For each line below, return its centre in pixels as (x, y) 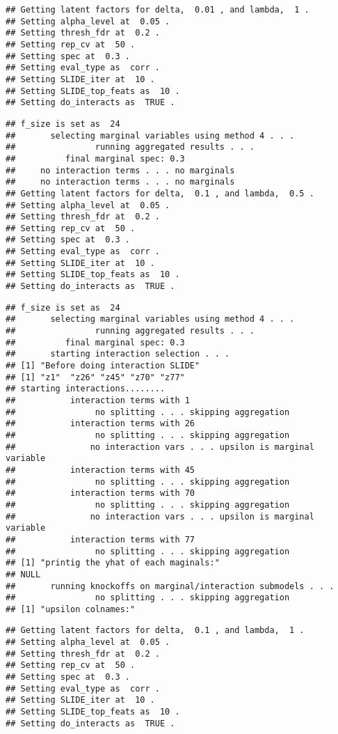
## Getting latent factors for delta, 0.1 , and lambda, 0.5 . (160, 193)
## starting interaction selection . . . (118, 354)
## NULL (23, 574)
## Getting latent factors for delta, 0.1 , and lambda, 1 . (155, 631)
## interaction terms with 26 (100, 424)
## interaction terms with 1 (98, 400)
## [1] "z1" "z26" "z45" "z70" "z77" (95, 377)
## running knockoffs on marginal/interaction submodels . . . (170, 586)
